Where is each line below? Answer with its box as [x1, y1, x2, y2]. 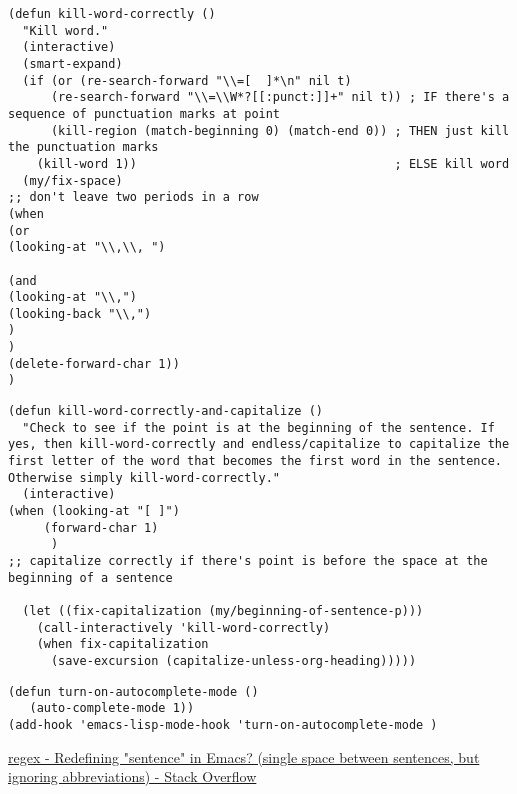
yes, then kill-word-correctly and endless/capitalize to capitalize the [8, 437, 510, 452]
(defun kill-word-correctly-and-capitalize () [8, 404, 323, 419]
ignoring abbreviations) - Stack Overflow [8, 766, 257, 787]
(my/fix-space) [22, 173, 123, 188]
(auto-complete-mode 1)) [29, 701, 195, 716]
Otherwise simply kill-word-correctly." [8, 470, 281, 485]
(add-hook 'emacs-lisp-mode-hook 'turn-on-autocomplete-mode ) [8, 717, 438, 732]
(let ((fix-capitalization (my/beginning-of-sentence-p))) [22, 603, 424, 618]
